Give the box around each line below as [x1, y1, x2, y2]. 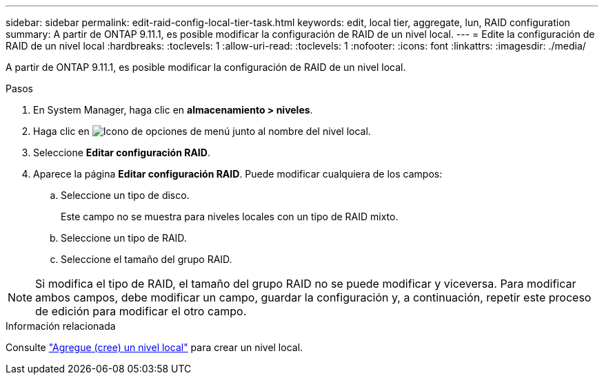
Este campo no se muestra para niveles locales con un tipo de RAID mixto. [61, 211, 399, 222]
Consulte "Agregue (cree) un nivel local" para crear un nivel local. [6, 341, 303, 353]
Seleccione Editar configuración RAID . [33, 147, 210, 158]
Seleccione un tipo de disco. [61, 189, 190, 201]
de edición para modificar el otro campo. [35, 304, 247, 318]
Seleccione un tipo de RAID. [61, 232, 187, 244]
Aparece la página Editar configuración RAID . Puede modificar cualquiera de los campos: [33, 168, 443, 180]
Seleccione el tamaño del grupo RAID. [61, 253, 232, 265]
